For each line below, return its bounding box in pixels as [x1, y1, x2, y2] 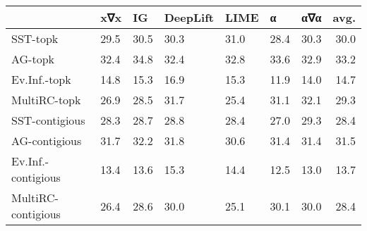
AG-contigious [11, 132, 82, 149]
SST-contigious [11, 112, 85, 128]
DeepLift [164, 9, 214, 25]
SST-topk [11, 30, 59, 46]
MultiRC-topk [11, 92, 81, 108]
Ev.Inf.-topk [11, 71, 71, 87]
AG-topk [11, 51, 55, 67]
